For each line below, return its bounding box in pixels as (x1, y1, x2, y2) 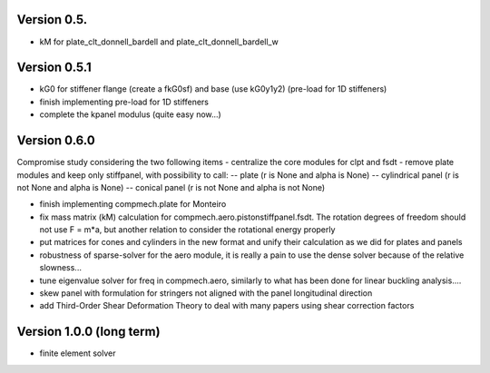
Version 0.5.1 (16, 60, 93, 75)
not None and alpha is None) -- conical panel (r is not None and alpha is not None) (16, 182, 326, 192)
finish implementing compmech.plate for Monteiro (39, 199, 227, 210)
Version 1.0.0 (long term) (16, 324, 161, 339)
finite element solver (39, 348, 116, 358)
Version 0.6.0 (16, 133, 95, 149)
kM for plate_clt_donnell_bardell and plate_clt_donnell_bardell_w (39, 36, 279, 47)
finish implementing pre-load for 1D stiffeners (39, 96, 209, 107)
